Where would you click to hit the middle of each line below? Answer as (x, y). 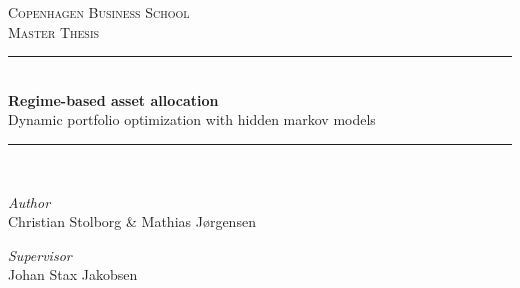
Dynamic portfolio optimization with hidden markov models (192, 119)
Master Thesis (54, 31)
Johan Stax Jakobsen (73, 274)
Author (29, 201)
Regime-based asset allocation (113, 99)
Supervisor (40, 254)
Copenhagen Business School (99, 12)
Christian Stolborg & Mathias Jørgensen (132, 221)
